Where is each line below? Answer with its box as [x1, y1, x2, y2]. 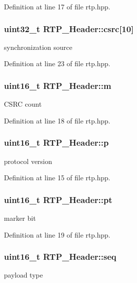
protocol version [4, 156, 52, 166]
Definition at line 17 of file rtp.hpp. [4, 1, 110, 11]
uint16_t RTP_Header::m [4, 79, 111, 91]
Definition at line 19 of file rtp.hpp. [4, 229, 110, 240]
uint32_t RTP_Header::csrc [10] [4, 22, 134, 35]
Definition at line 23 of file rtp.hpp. [4, 58, 110, 69]
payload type [4, 270, 43, 280]
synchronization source [4, 41, 72, 52]
